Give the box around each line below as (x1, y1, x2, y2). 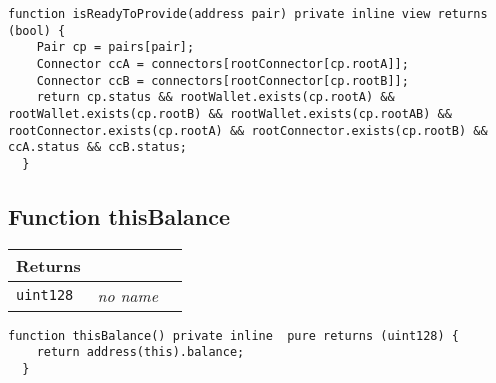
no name (97, 283, 158, 307)
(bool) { (8, 23, 66, 38)
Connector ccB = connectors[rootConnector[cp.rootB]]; (36, 73, 409, 88)
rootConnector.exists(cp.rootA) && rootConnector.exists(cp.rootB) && (8, 123, 488, 138)
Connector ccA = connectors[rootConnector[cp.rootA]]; (36, 56, 409, 71)
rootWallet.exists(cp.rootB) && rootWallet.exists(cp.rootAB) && (8, 106, 452, 121)
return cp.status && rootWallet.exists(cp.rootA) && (36, 90, 395, 105)
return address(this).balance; (36, 345, 245, 360)
